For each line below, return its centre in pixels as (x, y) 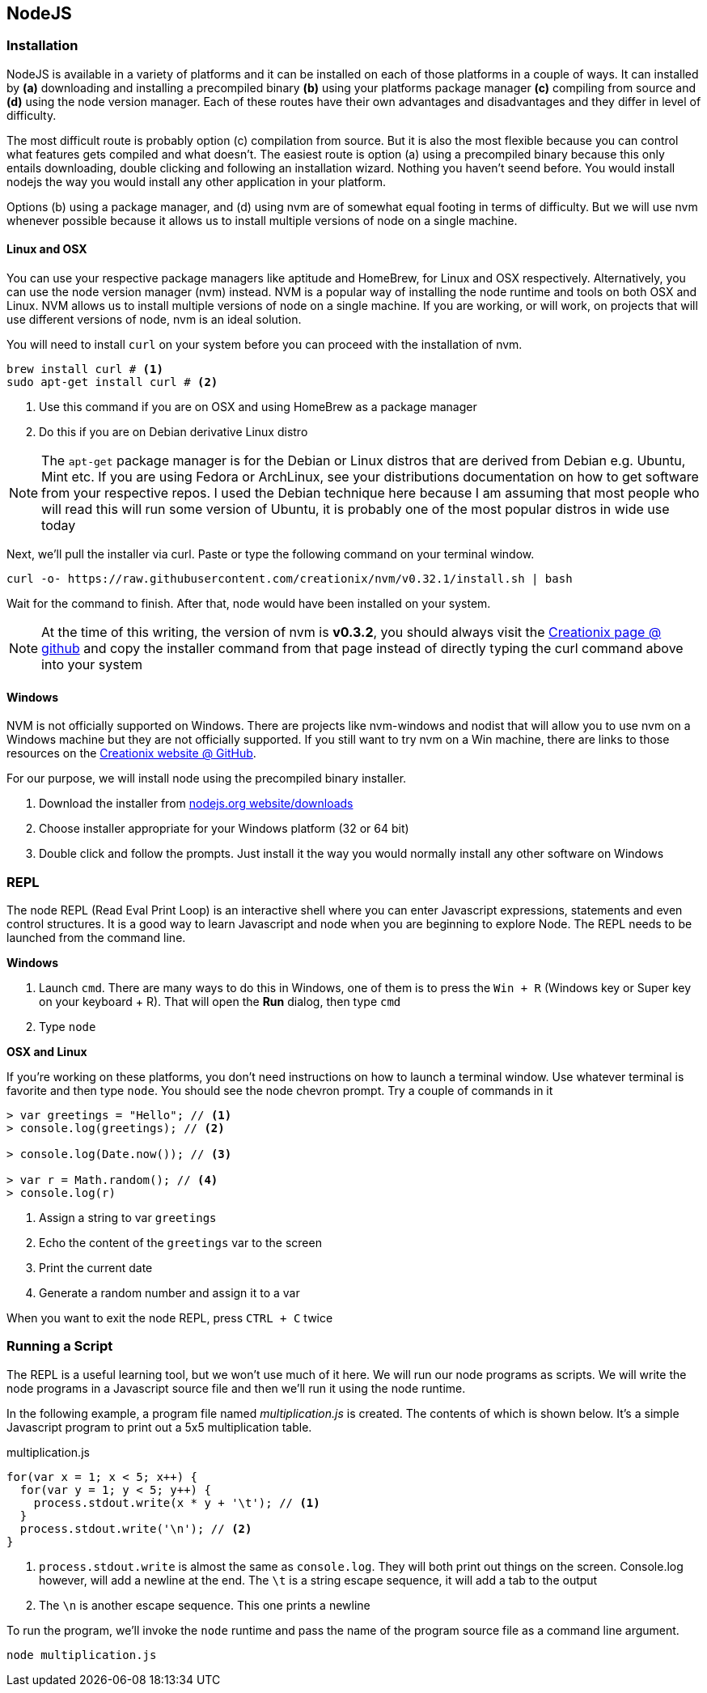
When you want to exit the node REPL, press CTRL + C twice (170, 1317)
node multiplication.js (82, 1655)
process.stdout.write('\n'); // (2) (136, 1528)
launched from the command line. (96, 937)
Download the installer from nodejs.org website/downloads (196, 804)
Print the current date (96, 1267)
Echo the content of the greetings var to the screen (180, 1242)
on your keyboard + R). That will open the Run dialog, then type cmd (220, 1001)
